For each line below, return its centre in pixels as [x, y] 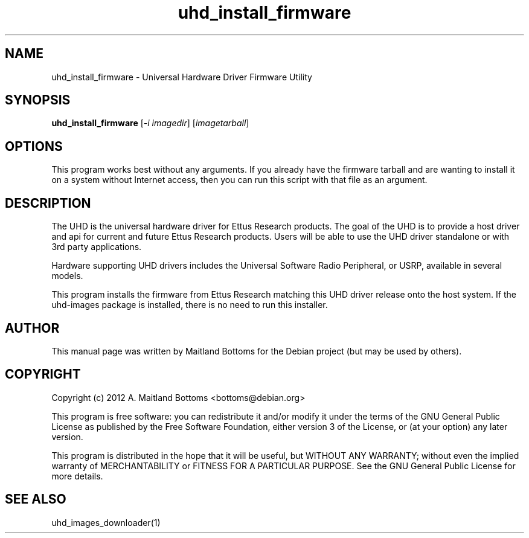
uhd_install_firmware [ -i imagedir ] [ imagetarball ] [150, 123]
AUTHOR [32, 328]
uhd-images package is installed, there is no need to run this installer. [190, 305]
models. [67, 276]
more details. [77, 476]
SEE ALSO [36, 499]
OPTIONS [34, 146]
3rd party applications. [97, 247]
